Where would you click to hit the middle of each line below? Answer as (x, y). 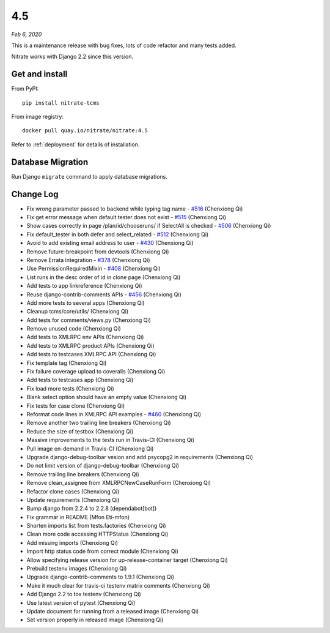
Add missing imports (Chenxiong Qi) (72, 542)
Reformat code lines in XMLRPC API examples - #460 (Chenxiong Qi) (114, 414)
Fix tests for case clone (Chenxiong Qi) (76, 406)
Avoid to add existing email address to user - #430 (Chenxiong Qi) (110, 243)
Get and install (39, 74)
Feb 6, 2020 (27, 34)
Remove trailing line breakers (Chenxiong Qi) (83, 474)
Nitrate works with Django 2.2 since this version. (72, 57)
